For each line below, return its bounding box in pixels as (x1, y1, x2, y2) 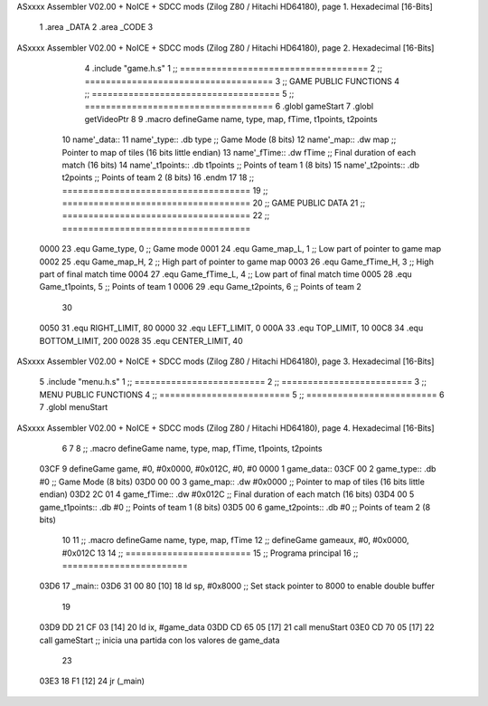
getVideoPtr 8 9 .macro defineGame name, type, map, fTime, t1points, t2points (84, 113, 379, 124)
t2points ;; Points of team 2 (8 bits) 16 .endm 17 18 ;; (61, 172, 255, 183)
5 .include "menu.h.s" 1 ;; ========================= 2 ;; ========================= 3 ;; (39, 377, 427, 387)
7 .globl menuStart (39, 402, 108, 413)
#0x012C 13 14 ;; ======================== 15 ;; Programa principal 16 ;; (61, 548, 359, 558)
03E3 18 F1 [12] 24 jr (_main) (39, 675, 145, 687)
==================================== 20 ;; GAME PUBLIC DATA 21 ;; (61, 197, 366, 208)
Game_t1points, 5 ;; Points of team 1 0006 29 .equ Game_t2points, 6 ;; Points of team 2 (39, 281, 361, 292)
